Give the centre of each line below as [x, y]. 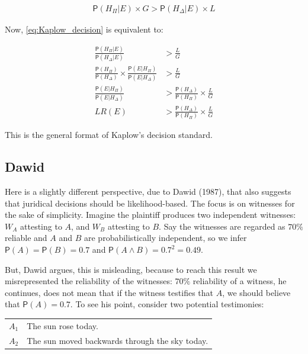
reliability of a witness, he [240, 281]
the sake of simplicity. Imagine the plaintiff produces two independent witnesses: [150, 215]
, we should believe [256, 292]
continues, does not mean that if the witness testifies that [109, 292]
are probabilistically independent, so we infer [165, 238]
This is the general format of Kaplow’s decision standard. [109, 135]
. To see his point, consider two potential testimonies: [167, 304]
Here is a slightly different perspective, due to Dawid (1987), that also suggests [148, 192]
